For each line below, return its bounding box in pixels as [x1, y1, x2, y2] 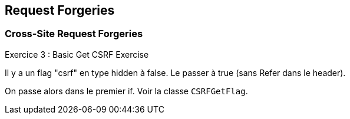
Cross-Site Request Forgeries [5, 28, 143, 40]
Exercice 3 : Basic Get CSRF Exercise [5, 49, 149, 59]
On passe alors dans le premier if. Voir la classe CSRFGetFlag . [5, 85, 248, 96]
